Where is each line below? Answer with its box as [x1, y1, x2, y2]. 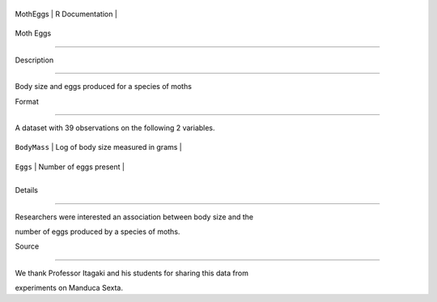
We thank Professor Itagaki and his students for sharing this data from [15, 268, 248, 278]
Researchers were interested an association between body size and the [15, 211, 254, 222]
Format [15, 96, 40, 106]
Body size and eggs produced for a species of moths [15, 82, 192, 91]
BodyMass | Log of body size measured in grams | [15, 142, 182, 152]
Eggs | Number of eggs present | [15, 162, 125, 172]
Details [15, 185, 38, 195]
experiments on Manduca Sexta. [15, 283, 123, 293]
